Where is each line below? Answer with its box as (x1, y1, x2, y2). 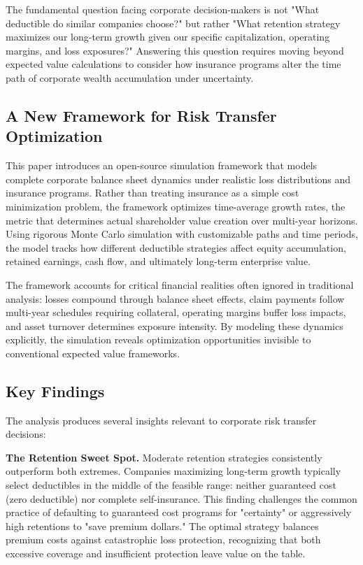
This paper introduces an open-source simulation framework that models (6, 158, 318, 173)
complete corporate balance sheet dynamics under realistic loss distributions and (6, 171, 351, 186)
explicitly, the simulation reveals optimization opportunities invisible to (6, 332, 311, 347)
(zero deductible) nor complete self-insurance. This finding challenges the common (6, 491, 357, 506)
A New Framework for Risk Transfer (6, 104, 277, 126)
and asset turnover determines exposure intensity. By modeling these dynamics (6, 318, 343, 333)
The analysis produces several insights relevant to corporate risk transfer (6, 413, 317, 427)
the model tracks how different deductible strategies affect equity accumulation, (6, 240, 346, 255)
